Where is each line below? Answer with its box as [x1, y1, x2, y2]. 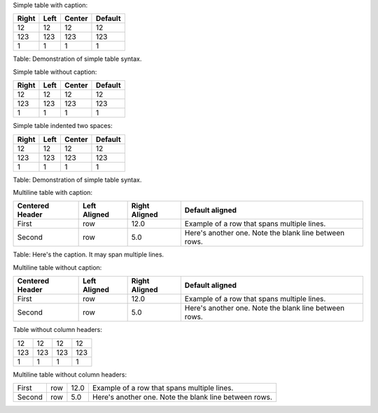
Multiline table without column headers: [13, 370, 127, 379]
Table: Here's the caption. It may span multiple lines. [13, 250, 164, 259]
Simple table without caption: [13, 67, 97, 76]
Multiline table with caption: [13, 188, 93, 196]
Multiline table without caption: [13, 263, 102, 272]
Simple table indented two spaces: [13, 122, 113, 130]
